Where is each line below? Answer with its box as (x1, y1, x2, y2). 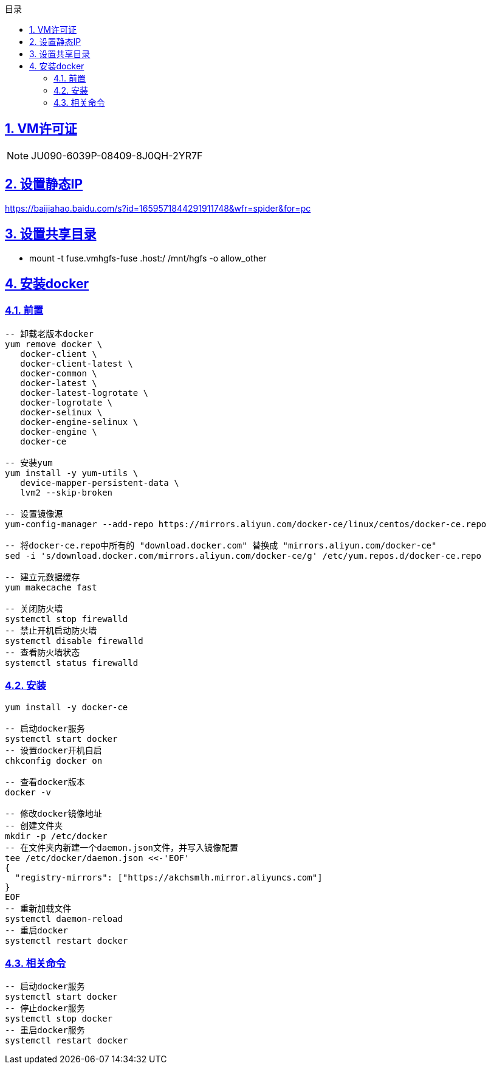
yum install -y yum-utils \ (5, 468, 139, 478)
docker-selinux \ (20, 407, 103, 417)
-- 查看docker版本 (5, 777, 85, 787)
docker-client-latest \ (20, 358, 133, 368)
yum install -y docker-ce (5, 702, 128, 712)
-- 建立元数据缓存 (5, 572, 80, 582)
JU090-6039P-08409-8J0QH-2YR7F (31, 149, 203, 162)
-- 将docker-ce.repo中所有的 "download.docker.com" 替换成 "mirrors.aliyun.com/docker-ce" (5, 540, 437, 550)
